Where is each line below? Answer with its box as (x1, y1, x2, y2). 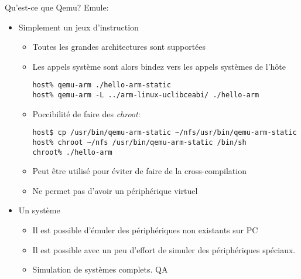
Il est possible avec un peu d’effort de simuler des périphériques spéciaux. (32, 243, 296, 256)
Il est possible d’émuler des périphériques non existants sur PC (32, 224, 258, 236)
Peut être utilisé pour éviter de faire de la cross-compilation (32, 165, 247, 177)
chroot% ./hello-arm (32, 148, 112, 156)
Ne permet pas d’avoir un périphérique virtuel (32, 184, 198, 196)
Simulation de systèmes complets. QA (32, 263, 168, 275)
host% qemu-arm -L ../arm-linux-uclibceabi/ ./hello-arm (32, 91, 259, 100)
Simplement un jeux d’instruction (18, 21, 139, 33)
